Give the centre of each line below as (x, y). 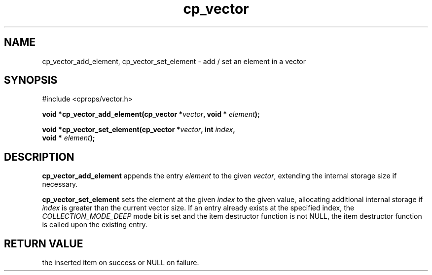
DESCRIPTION (39, 157)
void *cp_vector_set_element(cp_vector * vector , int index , (139, 130)
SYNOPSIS (31, 80)
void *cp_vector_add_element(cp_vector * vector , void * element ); (151, 114)
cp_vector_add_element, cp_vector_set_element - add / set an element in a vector (174, 61)
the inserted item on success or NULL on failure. (121, 263)
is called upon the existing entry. (95, 225)
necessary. (60, 184)
